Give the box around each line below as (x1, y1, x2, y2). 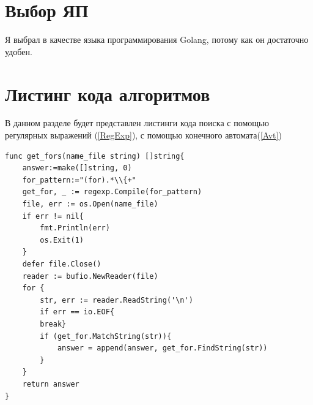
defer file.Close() (22, 259, 101, 268)
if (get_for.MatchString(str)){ (40, 331, 172, 341)
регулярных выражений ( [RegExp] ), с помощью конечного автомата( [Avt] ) (5, 129, 282, 142)
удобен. (5, 45, 32, 58)
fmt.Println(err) (40, 224, 110, 233)
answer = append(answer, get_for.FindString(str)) (57, 344, 268, 353)
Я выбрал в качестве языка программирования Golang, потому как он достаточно (5, 33, 309, 46)
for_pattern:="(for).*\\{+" (22, 175, 136, 184)
